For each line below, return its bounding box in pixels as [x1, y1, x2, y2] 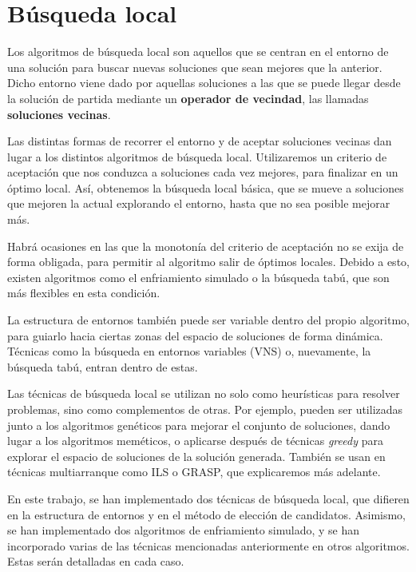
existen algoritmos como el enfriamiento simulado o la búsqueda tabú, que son [7, 268, 390, 285]
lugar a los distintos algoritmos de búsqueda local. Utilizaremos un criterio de [7, 148, 387, 165]
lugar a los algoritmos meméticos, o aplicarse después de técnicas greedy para [7, 432, 383, 449]
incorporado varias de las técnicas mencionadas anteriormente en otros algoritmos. [7, 537, 410, 554]
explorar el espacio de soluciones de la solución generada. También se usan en [7, 447, 386, 464]
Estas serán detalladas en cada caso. [7, 553, 184, 570]
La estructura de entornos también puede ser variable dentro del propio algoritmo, [7, 312, 410, 328]
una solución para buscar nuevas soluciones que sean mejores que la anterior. [7, 58, 382, 75]
